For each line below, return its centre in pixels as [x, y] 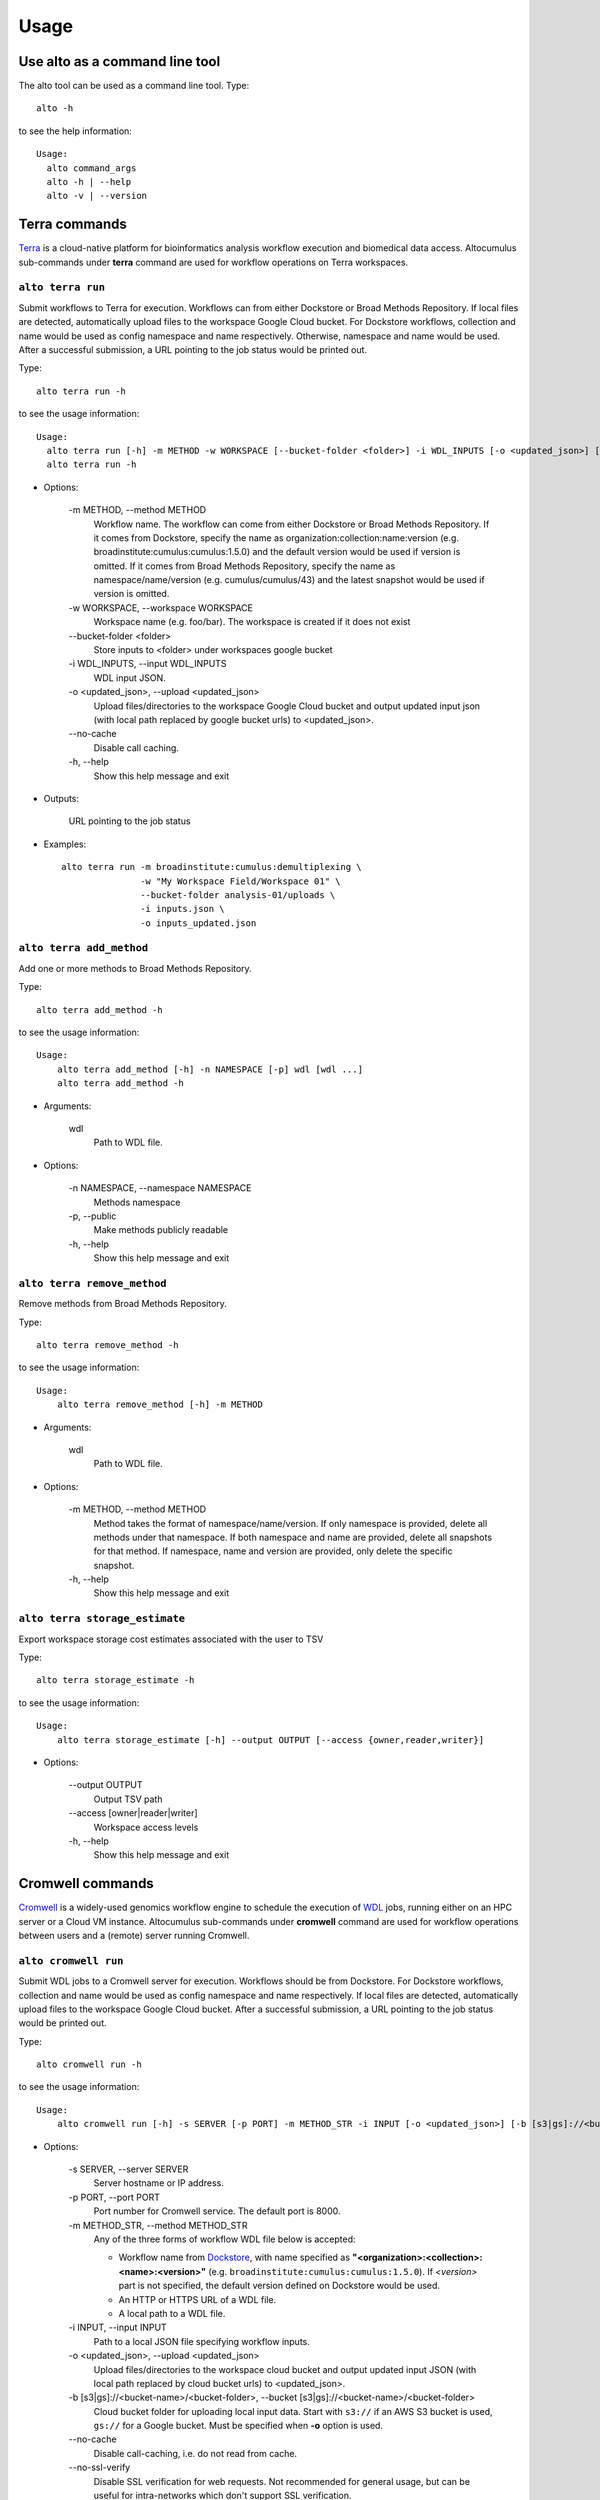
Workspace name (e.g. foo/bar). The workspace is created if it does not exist [252, 622]
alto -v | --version [97, 196]
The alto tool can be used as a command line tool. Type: [134, 86]
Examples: [65, 844]
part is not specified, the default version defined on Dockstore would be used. [279, 2286]
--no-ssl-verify [99, 2467]
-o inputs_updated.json [198, 923]
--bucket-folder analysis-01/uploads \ [238, 894]
